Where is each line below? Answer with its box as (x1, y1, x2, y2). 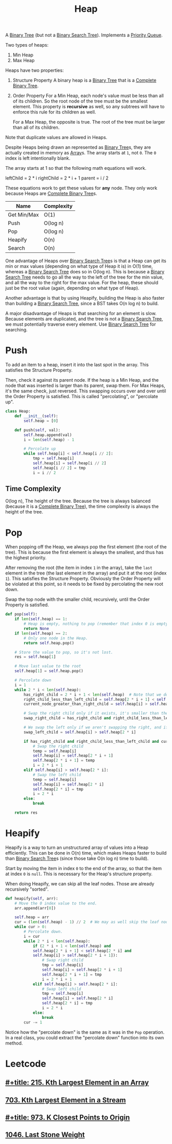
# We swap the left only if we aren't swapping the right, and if (24, 725, 168, 730)
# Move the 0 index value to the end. (14, 901, 97, 906)
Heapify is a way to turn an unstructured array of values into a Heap (5, 844, 148, 851)
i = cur (24, 934, 40, 939)
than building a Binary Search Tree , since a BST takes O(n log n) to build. (5, 301, 159, 307)
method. (5, 1040, 23, 1046)
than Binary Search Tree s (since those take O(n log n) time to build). (5, 855, 149, 861)
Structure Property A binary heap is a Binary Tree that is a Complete (12, 77, 157, 84)
